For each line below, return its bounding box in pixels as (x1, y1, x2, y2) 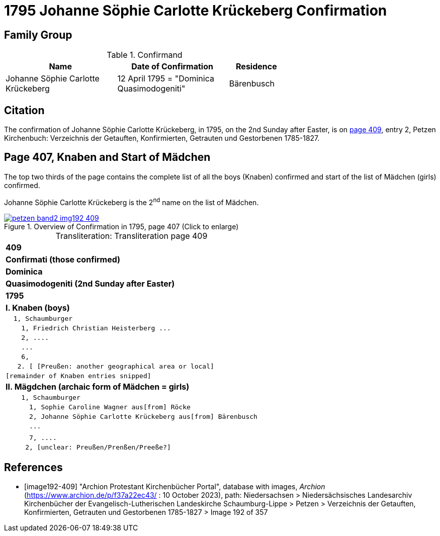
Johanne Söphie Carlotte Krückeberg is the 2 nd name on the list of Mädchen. (4, 196, 259, 207)
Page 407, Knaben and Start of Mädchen (4, 151, 211, 164)
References (4, 461, 63, 474)
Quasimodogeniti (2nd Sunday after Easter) (6, 278, 175, 289)
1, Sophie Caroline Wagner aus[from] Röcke (29, 403, 191, 411)
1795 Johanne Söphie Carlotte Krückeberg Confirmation (4, 2, 387, 19)
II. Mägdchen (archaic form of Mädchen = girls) (6, 381, 190, 392)
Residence (236, 61, 277, 72)
